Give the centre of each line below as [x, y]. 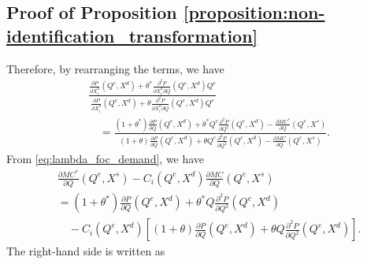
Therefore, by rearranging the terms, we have [115, 68]
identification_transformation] [132, 35]
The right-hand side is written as [86, 251]
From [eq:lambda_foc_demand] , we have [106, 159]
